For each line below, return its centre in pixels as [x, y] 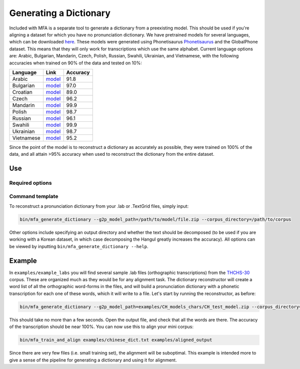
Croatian [22, 92]
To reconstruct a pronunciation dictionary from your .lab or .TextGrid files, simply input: [99, 206]
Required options [30, 183]
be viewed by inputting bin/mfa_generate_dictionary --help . [79, 246]
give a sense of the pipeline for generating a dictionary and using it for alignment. [93, 360]
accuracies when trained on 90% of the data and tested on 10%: [76, 63]
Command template [34, 196]
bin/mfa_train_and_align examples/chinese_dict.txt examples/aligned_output [116, 340]
